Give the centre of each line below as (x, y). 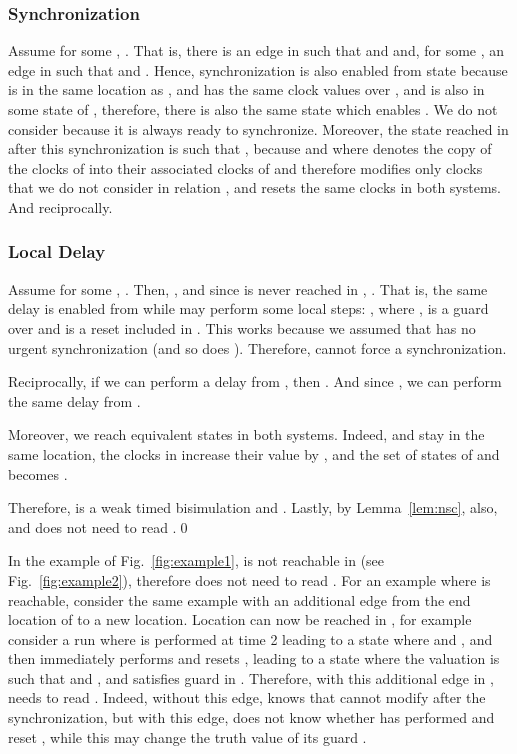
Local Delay (57, 251)
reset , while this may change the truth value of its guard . (187, 736)
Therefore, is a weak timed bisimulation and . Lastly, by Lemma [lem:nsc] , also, (253, 507)
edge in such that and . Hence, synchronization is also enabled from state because (258, 69)
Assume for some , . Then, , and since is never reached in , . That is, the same (248, 288)
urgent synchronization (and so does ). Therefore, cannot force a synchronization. (257, 347)
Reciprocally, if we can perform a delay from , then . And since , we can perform (255, 381)
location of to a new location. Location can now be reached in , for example (240, 619)
